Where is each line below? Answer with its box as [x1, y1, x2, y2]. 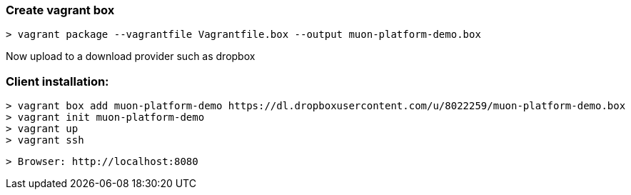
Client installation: [6, 74, 109, 89]
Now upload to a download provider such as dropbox [6, 50, 256, 63]
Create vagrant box [6, 3, 115, 17]
